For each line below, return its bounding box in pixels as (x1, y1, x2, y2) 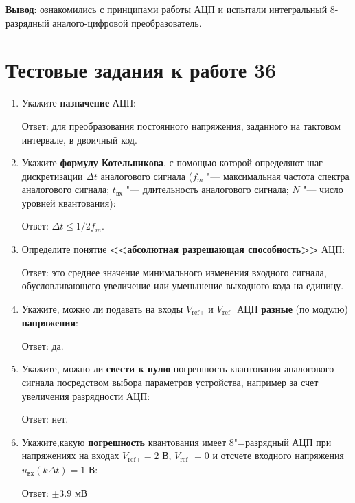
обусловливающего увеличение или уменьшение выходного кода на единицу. (21, 278, 344, 293)
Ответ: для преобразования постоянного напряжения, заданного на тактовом (21, 118, 341, 133)
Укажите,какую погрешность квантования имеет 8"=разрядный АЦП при (21, 434, 332, 449)
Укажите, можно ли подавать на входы (21, 301, 183, 315)
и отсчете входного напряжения (212, 448, 344, 462)
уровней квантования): (21, 195, 116, 210)
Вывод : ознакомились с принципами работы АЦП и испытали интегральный (5, 2, 328, 16)
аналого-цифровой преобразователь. (52, 15, 202, 30)
